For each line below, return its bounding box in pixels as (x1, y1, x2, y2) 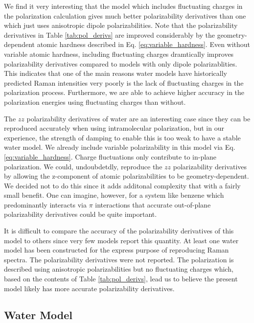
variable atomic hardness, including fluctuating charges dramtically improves (4, 48, 234, 59)
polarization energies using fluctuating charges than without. (4, 96, 186, 107)
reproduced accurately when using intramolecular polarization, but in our (4, 123, 224, 133)
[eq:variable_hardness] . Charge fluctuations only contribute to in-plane (4, 151, 217, 161)
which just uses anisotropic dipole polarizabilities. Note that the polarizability (4, 20, 238, 30)
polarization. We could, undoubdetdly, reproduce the (4, 161, 162, 171)
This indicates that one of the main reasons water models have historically (4, 68, 227, 78)
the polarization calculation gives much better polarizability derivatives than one (4, 10, 246, 21)
